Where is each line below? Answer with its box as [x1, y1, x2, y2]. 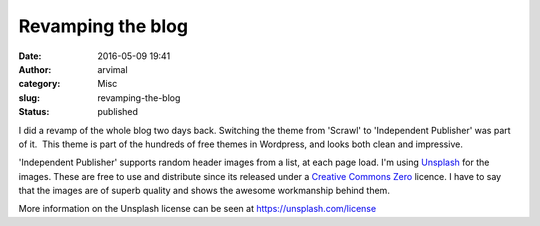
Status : [18, 106, 50, 118]
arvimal [97, 63, 129, 75]
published [97, 106, 139, 118]
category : [18, 78, 61, 90]
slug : [18, 91, 40, 104]
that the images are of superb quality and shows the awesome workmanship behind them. [18, 185, 390, 197]
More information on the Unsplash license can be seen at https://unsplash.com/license [18, 203, 377, 215]
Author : [18, 63, 52, 75]
